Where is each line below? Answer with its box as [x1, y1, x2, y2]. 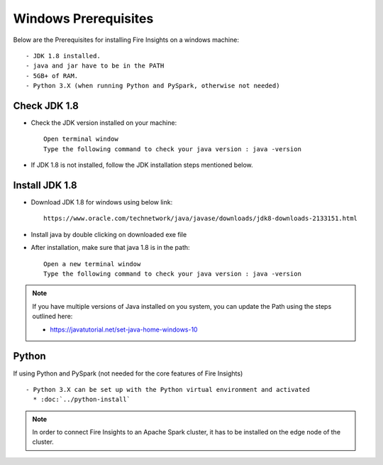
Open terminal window [43, 135, 118, 143]
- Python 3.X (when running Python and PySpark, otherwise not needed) [26, 82, 280, 90]
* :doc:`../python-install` [33, 395, 131, 404]
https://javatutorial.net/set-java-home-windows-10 [50, 325, 198, 334]
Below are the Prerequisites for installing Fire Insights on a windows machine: [13, 35, 239, 44]
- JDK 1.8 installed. [26, 52, 101, 60]
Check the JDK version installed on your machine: [30, 119, 177, 127]
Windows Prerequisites [13, 11, 154, 26]
